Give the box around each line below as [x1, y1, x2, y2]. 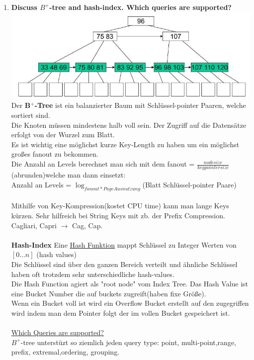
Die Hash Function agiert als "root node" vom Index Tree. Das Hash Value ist [11, 278, 249, 289]
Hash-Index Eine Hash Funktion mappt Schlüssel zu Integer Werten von [11, 239, 237, 250]
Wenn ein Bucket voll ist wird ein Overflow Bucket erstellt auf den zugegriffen [11, 298, 249, 308]
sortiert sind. [11, 110, 50, 120]
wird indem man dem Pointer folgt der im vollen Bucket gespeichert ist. [11, 307, 230, 318]
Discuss [11, 2, 37, 12]
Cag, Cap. [72, 220, 103, 230]
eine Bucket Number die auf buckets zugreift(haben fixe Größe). [11, 288, 206, 298]
